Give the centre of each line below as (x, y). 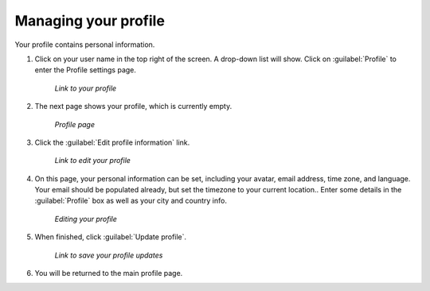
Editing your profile (86, 219)
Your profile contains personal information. (85, 45)
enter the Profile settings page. (86, 70)
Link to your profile (86, 88)
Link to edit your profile (93, 161)
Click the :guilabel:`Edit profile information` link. (112, 142)
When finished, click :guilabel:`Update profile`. (111, 237)
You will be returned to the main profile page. (109, 274)
